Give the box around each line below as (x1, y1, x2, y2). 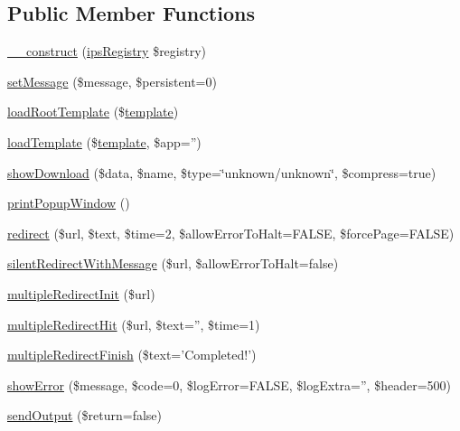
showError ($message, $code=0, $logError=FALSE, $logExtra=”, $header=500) (7, 375, 451, 394)
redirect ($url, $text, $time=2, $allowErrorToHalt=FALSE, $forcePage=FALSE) (7, 223, 455, 242)
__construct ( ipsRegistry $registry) (7, 42, 207, 61)
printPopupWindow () (7, 193, 130, 212)
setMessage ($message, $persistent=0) (7, 71, 217, 90)
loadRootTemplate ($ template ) (7, 102, 179, 121)
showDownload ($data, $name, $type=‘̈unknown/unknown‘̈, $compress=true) (7, 163, 437, 182)
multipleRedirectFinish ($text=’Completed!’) (7, 345, 257, 364)
